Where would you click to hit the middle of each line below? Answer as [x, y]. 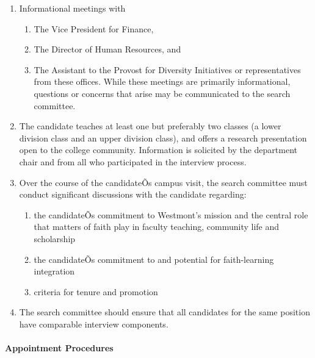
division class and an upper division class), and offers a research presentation [163, 138]
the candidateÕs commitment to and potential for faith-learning [154, 259]
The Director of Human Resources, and [107, 49]
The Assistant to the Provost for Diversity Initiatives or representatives [167, 69]
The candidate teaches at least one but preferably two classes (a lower [150, 126]
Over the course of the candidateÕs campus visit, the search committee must [163, 182]
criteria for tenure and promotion [96, 291]
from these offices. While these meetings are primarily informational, [162, 81]
